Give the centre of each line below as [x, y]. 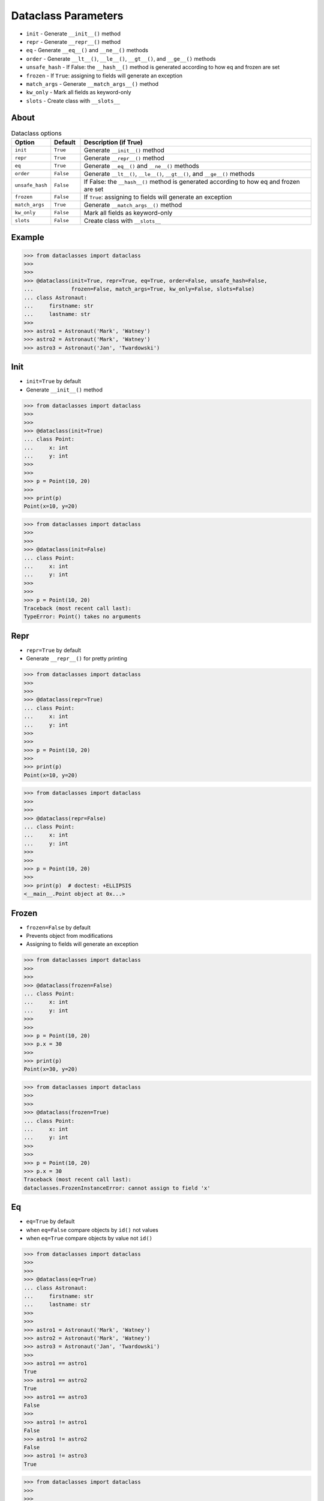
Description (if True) [113, 142]
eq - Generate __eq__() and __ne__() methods [87, 50]
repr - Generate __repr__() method [73, 41]
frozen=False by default [58, 927]
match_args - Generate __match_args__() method [92, 83]
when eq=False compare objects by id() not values [92, 1230]
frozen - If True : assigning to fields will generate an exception [104, 76]
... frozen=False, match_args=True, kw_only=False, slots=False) [139, 289]
